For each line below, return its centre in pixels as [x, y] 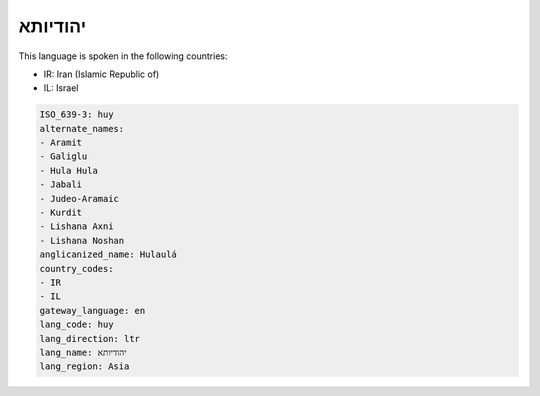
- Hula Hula [69, 170]
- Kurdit [61, 213]
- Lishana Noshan [82, 240]
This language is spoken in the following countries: [123, 56]
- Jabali [61, 184]
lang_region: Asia [84, 366]
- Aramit [61, 143]
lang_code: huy [76, 324]
